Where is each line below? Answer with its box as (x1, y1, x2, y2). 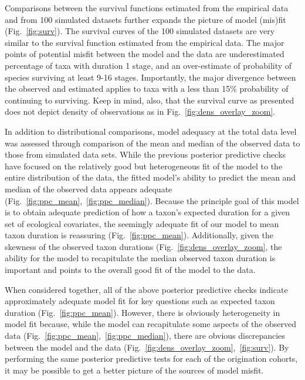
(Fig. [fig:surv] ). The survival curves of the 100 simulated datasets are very (5, 25, 275, 37)
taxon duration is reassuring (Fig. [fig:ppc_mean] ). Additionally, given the (5, 229, 273, 241)
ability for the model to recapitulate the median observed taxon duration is (5, 252, 276, 264)
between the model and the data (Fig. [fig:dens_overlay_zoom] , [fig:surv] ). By (5, 341, 289, 353)
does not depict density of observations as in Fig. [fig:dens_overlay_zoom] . (5, 105, 276, 118)
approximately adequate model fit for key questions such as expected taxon (5, 295, 275, 307)
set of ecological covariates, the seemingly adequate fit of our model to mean (5, 217, 279, 229)
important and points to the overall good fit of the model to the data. (5, 264, 256, 276)
